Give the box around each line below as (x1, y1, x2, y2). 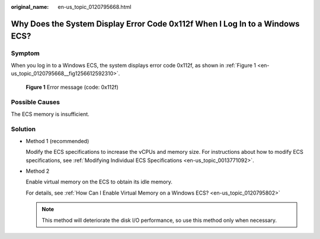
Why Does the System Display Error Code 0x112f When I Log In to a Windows (11, 18, 300, 29)
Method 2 (25, 167, 50, 175)
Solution (11, 125, 36, 133)
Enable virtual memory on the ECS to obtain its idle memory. (25, 178, 173, 186)
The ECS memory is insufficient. (11, 110, 90, 118)
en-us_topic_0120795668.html (57, 4, 132, 10)
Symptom (11, 49, 40, 57)
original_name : (11, 4, 49, 10)
